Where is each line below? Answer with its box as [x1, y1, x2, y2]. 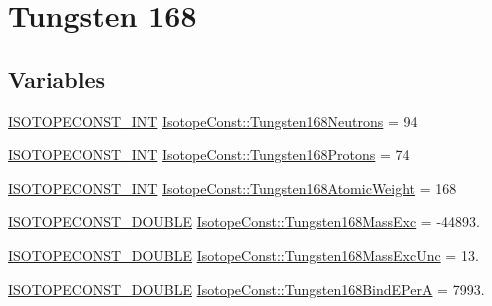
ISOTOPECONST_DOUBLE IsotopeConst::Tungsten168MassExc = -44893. [8, 211, 480, 232]
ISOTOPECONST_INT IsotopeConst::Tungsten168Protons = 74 [8, 144, 410, 165]
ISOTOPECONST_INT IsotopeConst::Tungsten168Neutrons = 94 [8, 110, 418, 131]
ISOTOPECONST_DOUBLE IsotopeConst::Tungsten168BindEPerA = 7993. [8, 278, 485, 299]
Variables [8, 63, 106, 94]
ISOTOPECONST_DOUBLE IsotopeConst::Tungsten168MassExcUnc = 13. [8, 244, 479, 265]
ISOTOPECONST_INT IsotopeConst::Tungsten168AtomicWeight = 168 [8, 177, 457, 198]
